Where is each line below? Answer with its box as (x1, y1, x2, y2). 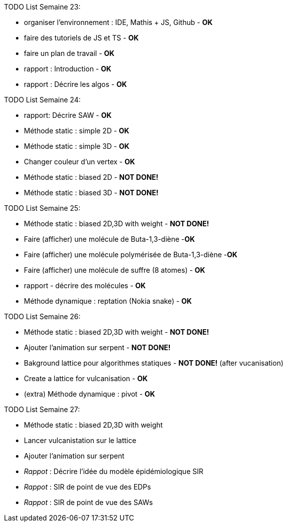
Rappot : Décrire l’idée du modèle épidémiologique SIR (24, 467, 203, 476)
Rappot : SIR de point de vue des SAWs (24, 498, 153, 507)
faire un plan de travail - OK (24, 49, 115, 57)
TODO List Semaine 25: (4, 204, 81, 212)
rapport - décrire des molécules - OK (24, 281, 146, 290)
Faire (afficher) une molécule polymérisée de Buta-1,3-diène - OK (24, 250, 238, 259)
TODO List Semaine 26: (4, 312, 81, 321)
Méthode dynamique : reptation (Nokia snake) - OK (24, 297, 192, 305)
